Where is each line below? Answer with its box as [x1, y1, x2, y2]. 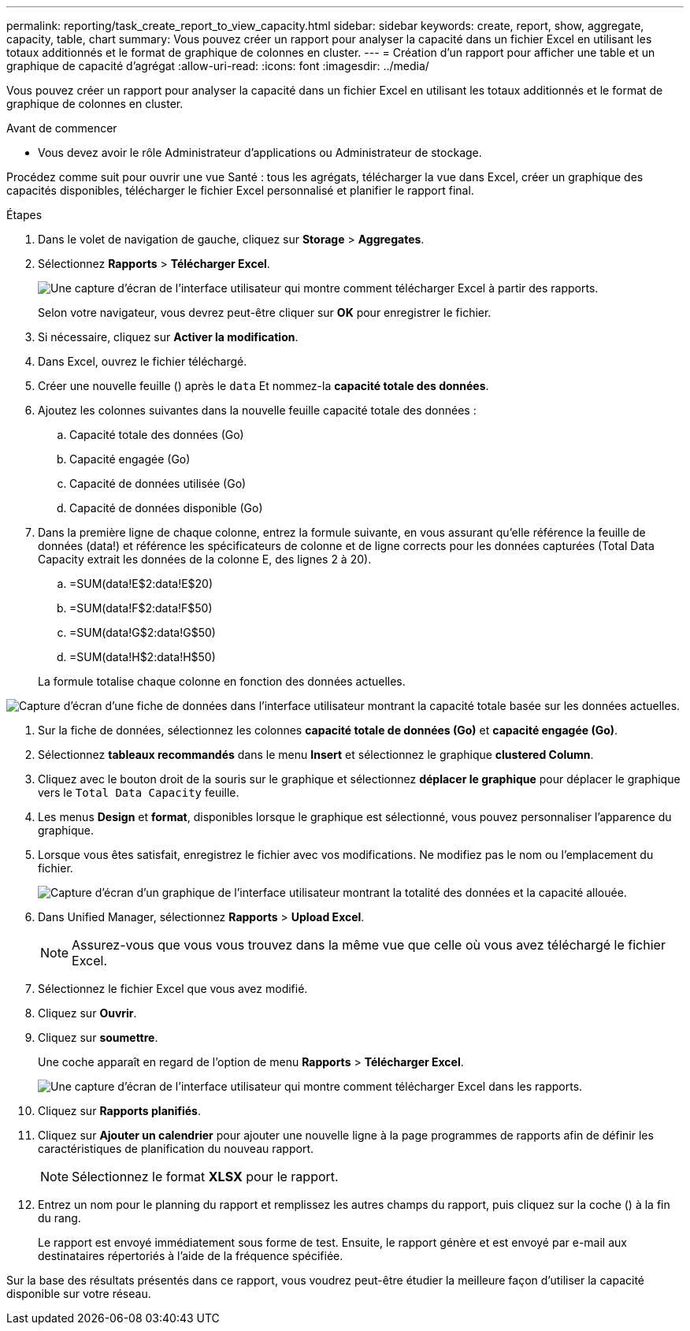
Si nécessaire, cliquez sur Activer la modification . [38, 330, 299, 344]
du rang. [38, 1211, 81, 1225]
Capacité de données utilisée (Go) [69, 477, 247, 490]
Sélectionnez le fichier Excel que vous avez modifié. [38, 982, 308, 995]
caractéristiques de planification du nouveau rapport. [38, 1142, 314, 1155]
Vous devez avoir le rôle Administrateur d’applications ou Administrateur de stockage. [38, 146, 482, 159]
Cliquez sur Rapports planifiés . [38, 1104, 201, 1117]
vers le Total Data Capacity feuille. [38, 786, 239, 799]
